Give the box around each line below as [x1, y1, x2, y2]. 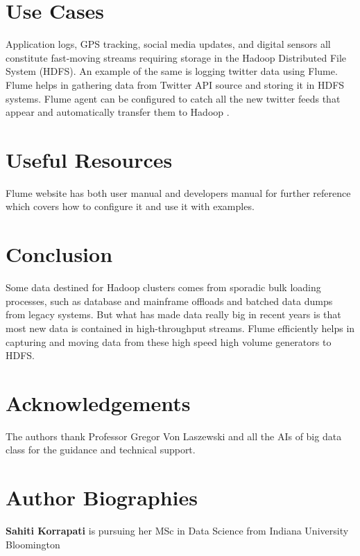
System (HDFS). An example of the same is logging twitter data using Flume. [6, 64, 338, 78]
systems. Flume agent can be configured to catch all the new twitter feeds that [6, 91, 341, 105]
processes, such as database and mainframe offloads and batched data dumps [6, 293, 333, 308]
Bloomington [6, 537, 60, 551]
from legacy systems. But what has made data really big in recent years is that [6, 307, 341, 322]
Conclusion [6, 240, 113, 268]
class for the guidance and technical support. [6, 442, 196, 457]
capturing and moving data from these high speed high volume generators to [6, 334, 332, 349]
